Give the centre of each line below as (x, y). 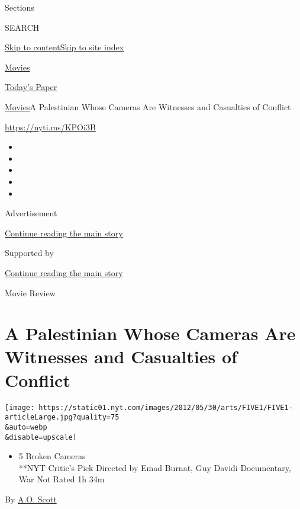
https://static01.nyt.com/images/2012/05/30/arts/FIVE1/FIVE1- (166, 407)
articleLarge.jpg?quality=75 (62, 417)
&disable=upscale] (41, 437)
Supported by (29, 253)
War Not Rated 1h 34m (62, 479)
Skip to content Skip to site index (64, 47)
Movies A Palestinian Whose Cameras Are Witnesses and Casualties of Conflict (148, 106)
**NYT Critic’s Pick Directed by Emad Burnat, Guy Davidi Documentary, (155, 467)
